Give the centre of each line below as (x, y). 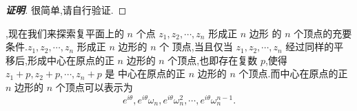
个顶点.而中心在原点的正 (293, 73)
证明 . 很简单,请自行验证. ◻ (66, 10)
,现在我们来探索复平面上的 (65, 33)
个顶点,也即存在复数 (213, 60)
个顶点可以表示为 (94, 87)
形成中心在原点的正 (71, 60)
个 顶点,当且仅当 (196, 47)
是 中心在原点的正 (145, 73)
